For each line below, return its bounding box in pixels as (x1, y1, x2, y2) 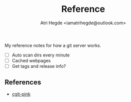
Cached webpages (11, 58, 51, 63)
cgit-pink (11, 91, 31, 97)
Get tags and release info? (11, 63, 66, 69)
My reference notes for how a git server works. (4, 42, 102, 48)
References (4, 78, 41, 86)
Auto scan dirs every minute (11, 52, 70, 58)
